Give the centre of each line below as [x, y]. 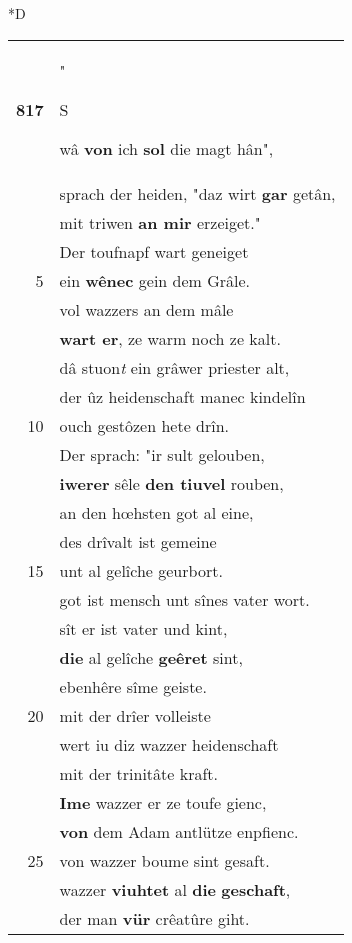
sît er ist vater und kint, [143, 628]
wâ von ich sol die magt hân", [166, 148]
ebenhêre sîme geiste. [133, 686]
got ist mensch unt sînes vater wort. [184, 599]
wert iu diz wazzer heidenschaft [169, 744]
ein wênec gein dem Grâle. [155, 280]
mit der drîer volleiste [135, 715]
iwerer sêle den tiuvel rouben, [171, 483]
